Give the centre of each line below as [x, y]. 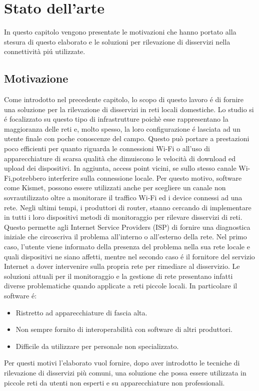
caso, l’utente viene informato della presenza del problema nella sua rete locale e [127, 247]
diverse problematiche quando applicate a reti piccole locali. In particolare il [121, 286]
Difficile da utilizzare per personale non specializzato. [97, 346]
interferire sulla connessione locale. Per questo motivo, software [145, 177]
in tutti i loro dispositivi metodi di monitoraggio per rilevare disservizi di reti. [123, 217]
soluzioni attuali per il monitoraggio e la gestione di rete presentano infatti [118, 276]
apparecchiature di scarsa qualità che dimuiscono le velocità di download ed [120, 158]
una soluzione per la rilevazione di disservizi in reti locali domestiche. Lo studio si [129, 109]
